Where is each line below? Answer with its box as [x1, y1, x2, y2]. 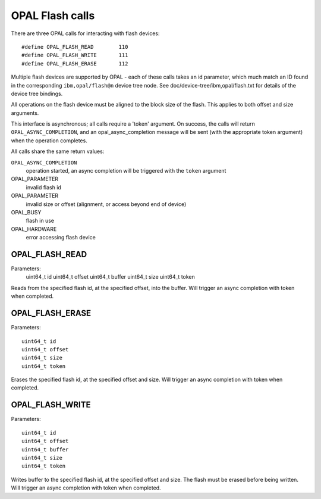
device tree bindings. [11, 90, 63, 97]
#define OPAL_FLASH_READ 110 [21, 43, 128, 50]
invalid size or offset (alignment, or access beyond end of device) [26, 200, 187, 208]
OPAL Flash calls [11, 9, 95, 22]
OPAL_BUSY [11, 208, 42, 216]
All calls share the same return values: [11, 148, 105, 155]
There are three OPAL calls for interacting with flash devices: [11, 30, 160, 37]
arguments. [11, 109, 39, 116]
